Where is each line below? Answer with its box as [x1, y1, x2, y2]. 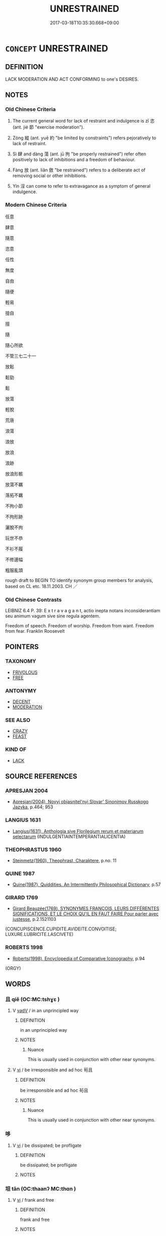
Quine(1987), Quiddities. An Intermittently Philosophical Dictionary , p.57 [12, 881, 161, 888]
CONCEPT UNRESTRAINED [5, 42, 108, 54]
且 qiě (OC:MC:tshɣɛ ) [5, 996, 60, 1003]
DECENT [12, 699, 31, 705]
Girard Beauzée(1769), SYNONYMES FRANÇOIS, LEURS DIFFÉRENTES [12, 906, 159, 912]
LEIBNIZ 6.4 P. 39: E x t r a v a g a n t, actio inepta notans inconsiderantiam [5, 608, 160, 614]
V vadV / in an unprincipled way [12, 1008, 79, 1014]
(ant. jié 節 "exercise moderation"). [12, 124, 85, 130]
